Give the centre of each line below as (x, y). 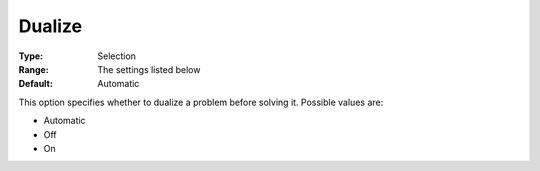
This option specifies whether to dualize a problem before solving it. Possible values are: (201, 102)
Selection (117, 56)
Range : (33, 69)
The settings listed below (149, 69)
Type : (31, 56)
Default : (36, 84)
